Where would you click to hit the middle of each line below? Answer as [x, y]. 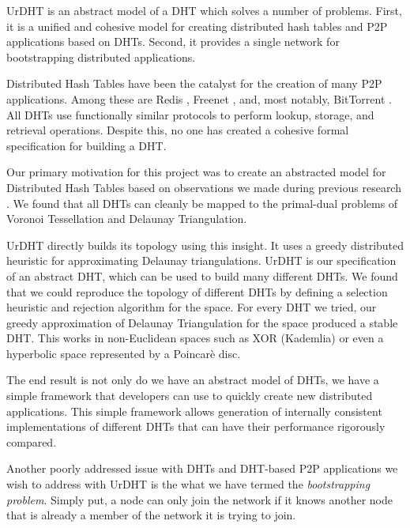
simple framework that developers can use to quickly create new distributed [190, 396]
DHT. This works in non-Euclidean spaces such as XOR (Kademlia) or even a [195, 338]
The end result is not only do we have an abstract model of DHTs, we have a [193, 380]
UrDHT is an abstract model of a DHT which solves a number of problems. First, [204, 10]
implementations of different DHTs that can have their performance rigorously [196, 426]
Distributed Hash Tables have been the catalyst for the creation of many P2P [194, 83]
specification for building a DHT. [87, 145]
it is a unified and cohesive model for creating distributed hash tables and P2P [197, 26]
